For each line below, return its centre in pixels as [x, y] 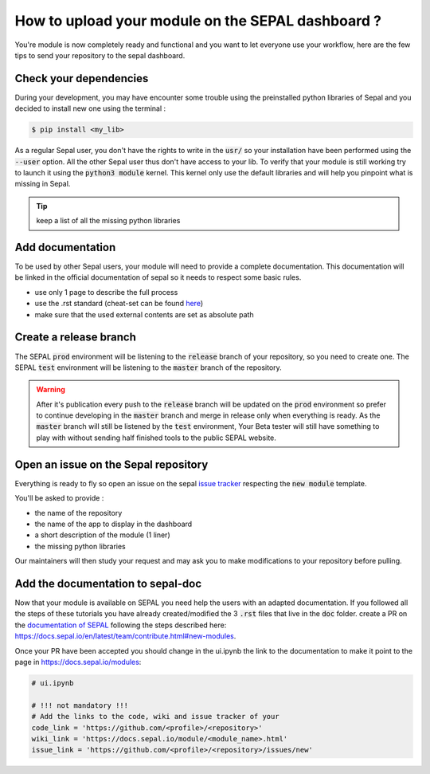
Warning [51, 390]
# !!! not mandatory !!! [80, 705]
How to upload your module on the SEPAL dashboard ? [198, 21]
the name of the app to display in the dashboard [113, 524]
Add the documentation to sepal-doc [108, 583]
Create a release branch [76, 338]
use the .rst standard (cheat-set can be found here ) [119, 304]
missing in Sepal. [43, 184]
